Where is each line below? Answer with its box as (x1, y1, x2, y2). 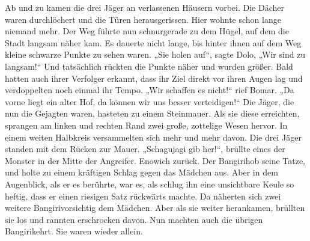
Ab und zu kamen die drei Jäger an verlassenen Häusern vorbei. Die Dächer (5, 1, 284, 13)
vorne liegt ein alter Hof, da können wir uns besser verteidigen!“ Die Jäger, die (5, 95, 294, 108)
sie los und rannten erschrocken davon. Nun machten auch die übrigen (5, 213, 263, 225)
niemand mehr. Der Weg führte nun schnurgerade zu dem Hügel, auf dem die (5, 25, 289, 37)
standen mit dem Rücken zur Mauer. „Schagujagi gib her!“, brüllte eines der (5, 142, 285, 155)
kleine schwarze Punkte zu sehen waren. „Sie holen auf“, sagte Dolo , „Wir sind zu (5, 48, 306, 61)
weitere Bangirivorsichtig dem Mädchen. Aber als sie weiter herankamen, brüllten (5, 201, 305, 214)
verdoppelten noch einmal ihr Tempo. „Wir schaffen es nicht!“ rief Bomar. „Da (5, 84, 294, 96)
